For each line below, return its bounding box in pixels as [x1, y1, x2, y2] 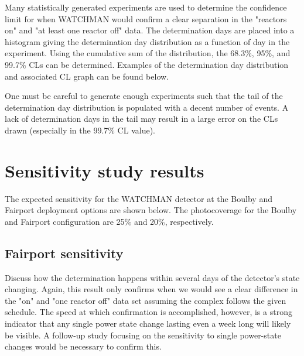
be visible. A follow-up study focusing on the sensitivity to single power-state [5, 328, 281, 341]
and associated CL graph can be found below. [5, 70, 169, 82]
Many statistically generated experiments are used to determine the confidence [5, 1, 287, 13]
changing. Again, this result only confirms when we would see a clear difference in [5, 283, 298, 295]
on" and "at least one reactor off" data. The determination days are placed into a [5, 24, 295, 36]
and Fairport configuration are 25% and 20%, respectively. [5, 215, 214, 227]
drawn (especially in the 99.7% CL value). [5, 124, 155, 136]
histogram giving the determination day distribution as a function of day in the [5, 35, 290, 47]
